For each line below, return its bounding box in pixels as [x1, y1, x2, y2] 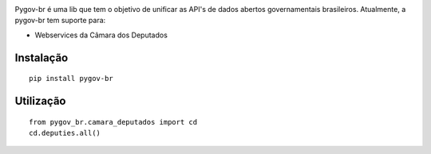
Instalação [14, 51, 69, 64]
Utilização [14, 94, 66, 107]
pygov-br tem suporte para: [14, 16, 106, 25]
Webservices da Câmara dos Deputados [34, 30, 168, 40]
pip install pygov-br [29, 74, 113, 83]
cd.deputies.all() [29, 128, 101, 137]
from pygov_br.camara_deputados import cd [29, 117, 198, 126]
